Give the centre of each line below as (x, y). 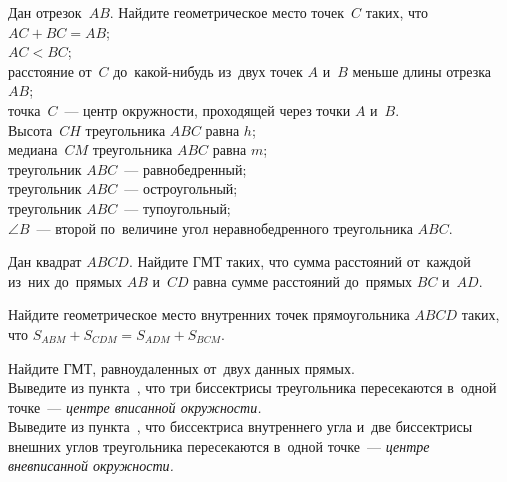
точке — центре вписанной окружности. (135, 406)
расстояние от (50, 70)
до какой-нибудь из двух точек (208, 70)
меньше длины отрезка (422, 70)
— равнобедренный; (185, 168)
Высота (30, 129)
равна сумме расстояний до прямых (303, 280)
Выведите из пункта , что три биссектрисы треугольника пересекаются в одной (252, 387)
